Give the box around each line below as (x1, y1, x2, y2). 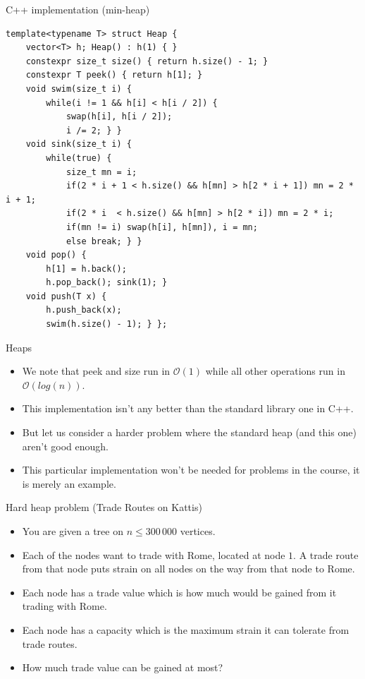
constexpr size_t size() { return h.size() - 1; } (25, 56, 268, 66)
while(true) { (46, 152, 112, 163)
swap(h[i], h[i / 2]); (66, 112, 173, 122)
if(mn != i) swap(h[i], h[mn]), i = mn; (66, 222, 258, 232)
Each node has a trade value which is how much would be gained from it (22, 584, 337, 599)
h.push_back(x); (46, 305, 122, 316)
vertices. (180, 524, 216, 538)
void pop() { (25, 250, 87, 260)
